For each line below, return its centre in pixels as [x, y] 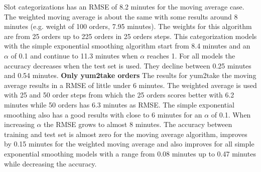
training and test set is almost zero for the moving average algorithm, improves [126, 134]
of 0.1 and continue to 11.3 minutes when [74, 55]
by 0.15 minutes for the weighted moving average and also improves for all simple [129, 144]
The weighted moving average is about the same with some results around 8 [121, 16]
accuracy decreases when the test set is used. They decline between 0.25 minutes [128, 65]
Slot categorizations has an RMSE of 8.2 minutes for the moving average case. [124, 6]
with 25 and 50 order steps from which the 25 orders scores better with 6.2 [119, 95]
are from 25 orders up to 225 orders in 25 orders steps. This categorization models [130, 36]
